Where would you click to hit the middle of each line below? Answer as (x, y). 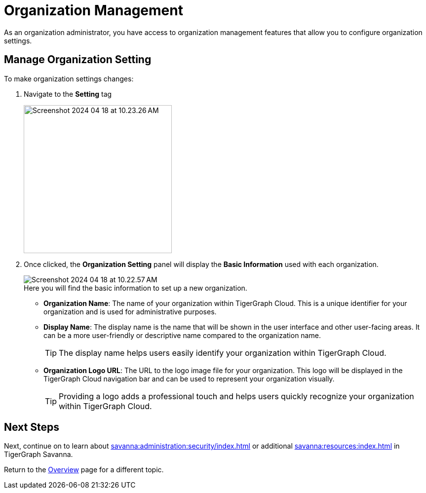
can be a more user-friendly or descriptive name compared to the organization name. (182, 335)
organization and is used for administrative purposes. (130, 311)
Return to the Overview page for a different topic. (84, 470)
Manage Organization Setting (78, 60)
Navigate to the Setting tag (68, 94)
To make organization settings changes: (69, 78)
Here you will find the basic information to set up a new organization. (136, 288)
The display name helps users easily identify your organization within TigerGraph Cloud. (223, 353)
